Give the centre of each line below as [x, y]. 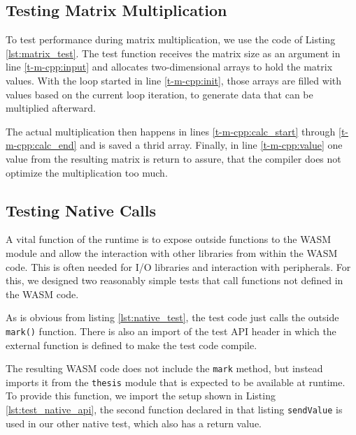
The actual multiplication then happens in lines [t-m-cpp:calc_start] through [171, 131]
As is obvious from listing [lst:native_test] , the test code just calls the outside [172, 317]
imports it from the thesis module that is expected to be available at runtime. [176, 382]
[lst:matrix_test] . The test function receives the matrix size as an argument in [173, 53]
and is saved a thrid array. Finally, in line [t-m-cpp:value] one [211, 145]
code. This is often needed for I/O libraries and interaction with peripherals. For [178, 266]
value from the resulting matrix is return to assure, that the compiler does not [173, 158]
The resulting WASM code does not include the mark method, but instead [164, 368]
